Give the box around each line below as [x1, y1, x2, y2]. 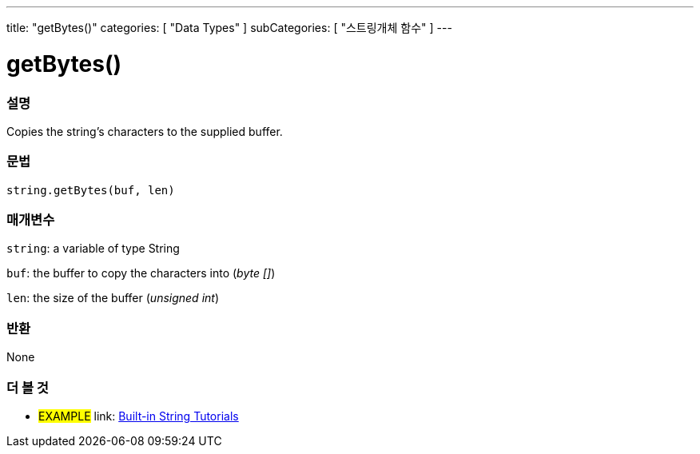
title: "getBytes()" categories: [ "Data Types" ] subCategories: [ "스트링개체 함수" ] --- [6, 21, 452, 34]
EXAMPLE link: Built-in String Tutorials [38, 408, 239, 423]
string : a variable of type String [6, 241, 180, 256]
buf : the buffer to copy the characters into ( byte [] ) [6, 266, 276, 281]
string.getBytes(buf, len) [6, 183, 175, 197]
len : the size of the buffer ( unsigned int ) [6, 291, 220, 305]
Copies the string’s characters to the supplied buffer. [6, 124, 283, 138]
